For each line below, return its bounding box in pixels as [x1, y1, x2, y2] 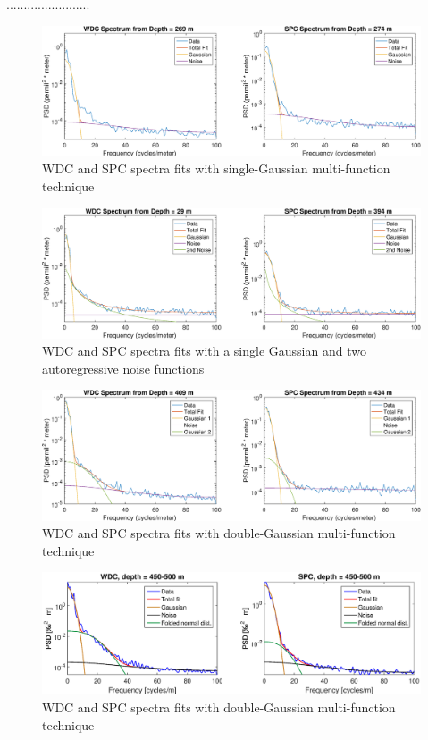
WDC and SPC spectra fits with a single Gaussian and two [42, 341, 366, 360]
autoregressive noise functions [42, 358, 205, 377]
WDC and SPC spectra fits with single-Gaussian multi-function [42, 159, 390, 178]
